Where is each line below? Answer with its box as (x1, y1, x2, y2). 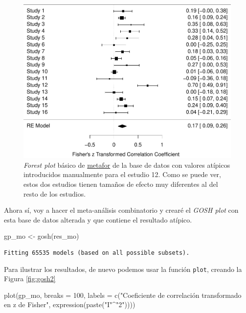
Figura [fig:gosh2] (4, 273, 56, 284)
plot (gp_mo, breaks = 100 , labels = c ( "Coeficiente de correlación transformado (4, 290, 242, 300)
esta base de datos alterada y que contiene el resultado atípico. (4, 214, 192, 224)
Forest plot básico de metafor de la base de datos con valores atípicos (23, 159, 230, 170)
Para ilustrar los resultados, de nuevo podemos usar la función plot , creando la (4, 264, 242, 274)
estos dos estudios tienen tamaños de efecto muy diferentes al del (23, 179, 218, 189)
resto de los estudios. (23, 188, 86, 199)
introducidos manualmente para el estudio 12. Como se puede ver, (23, 169, 221, 179)
